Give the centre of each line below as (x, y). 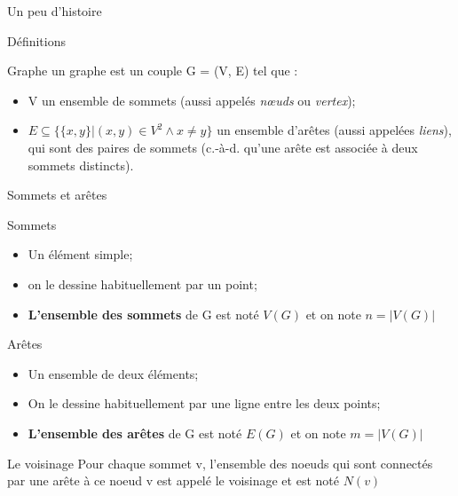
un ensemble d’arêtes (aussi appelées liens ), (334, 130)
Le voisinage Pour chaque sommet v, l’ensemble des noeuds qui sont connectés (220, 463)
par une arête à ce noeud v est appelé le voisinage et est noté (173, 480)
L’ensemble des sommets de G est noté (143, 314)
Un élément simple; (80, 254)
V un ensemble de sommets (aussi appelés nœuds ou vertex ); (192, 100)
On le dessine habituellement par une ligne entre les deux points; (204, 403)
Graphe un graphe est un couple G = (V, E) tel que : (153, 71)
